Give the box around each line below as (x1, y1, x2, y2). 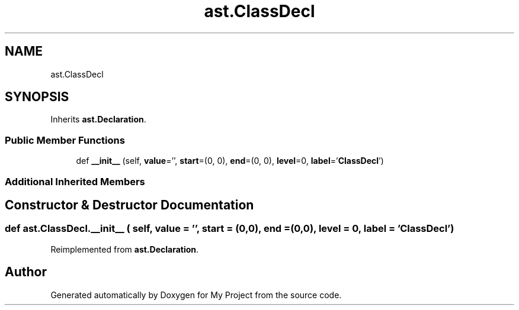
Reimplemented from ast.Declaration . (50, 244, 199, 254)
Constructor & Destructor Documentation (5, 197, 254, 212)
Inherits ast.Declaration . (50, 114, 146, 125)
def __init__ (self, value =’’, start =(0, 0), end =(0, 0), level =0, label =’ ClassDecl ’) (76, 156, 384, 166)
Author (5, 264, 47, 280)
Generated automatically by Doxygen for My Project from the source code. (50, 289, 342, 300)
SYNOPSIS (5, 89, 69, 105)
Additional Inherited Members (5, 175, 145, 188)
